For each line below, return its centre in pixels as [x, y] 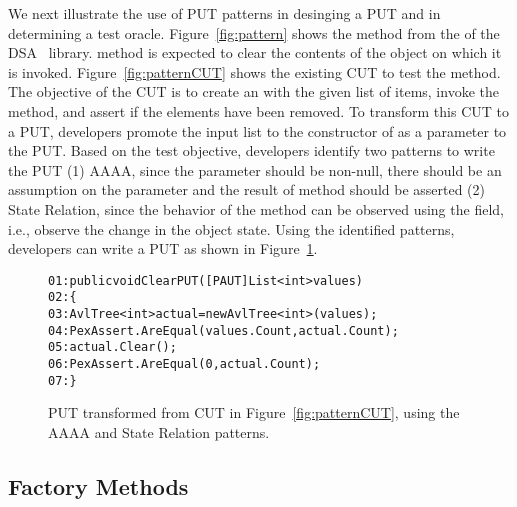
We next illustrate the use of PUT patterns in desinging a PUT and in [224, 13]
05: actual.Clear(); [112, 347]
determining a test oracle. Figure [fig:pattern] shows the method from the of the [254, 32]
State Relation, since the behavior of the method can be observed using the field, [256, 208]
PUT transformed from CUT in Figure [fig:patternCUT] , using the [254, 412]
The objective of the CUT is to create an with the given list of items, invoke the [253, 91]
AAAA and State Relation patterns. [159, 431]
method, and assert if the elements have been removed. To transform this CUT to [258, 110]
